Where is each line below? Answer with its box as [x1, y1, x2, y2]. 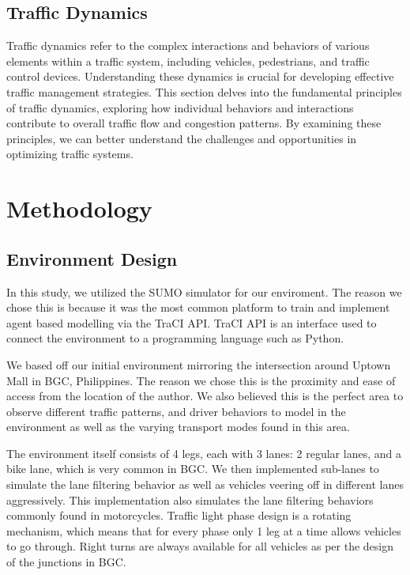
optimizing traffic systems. [6, 146, 134, 162]
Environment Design [6, 246, 178, 270]
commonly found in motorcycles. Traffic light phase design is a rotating [6, 507, 352, 524]
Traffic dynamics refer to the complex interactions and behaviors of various [6, 37, 370, 54]
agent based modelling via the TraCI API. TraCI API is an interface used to [6, 314, 377, 331]
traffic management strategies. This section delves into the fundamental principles [6, 83, 402, 100]
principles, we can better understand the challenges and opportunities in [6, 130, 357, 146]
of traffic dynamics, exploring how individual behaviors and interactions [6, 99, 354, 115]
